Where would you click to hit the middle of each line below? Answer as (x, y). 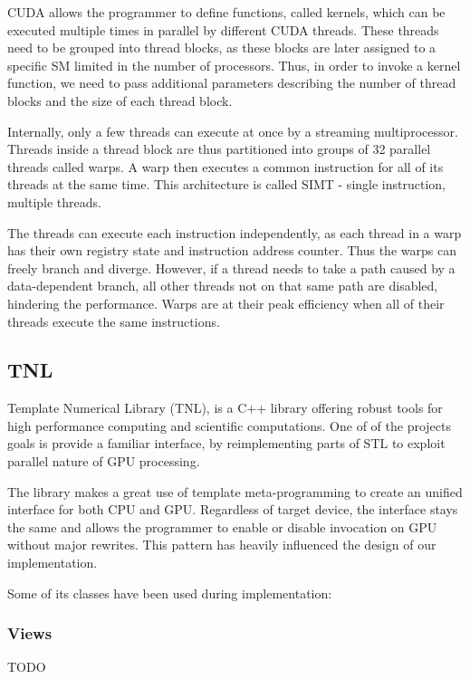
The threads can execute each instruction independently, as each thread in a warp (235, 232)
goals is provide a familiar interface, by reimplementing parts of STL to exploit (226, 443)
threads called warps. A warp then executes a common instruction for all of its (225, 166)
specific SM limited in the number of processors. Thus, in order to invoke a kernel (234, 65)
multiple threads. (54, 201)
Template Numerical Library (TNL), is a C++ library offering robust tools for (225, 408)
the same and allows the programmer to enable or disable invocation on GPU (222, 526)
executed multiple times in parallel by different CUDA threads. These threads (223, 29)
